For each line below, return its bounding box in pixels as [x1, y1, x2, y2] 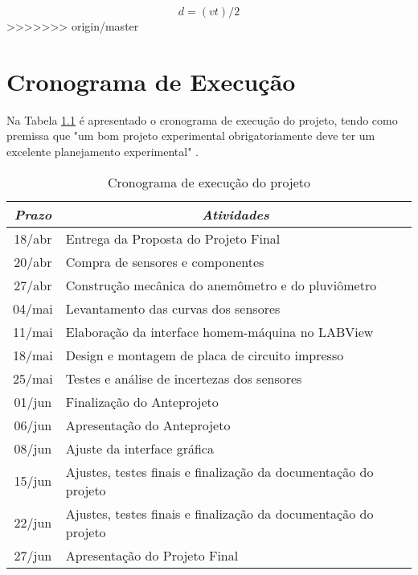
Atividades [202, 204, 269, 224]
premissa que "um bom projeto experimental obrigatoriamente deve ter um [6, 127, 375, 144]
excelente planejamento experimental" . [6, 142, 199, 159]
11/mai [13, 322, 53, 341]
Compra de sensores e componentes [65, 252, 264, 271]
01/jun [14, 392, 52, 411]
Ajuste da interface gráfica [65, 438, 214, 458]
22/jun [14, 513, 52, 532]
